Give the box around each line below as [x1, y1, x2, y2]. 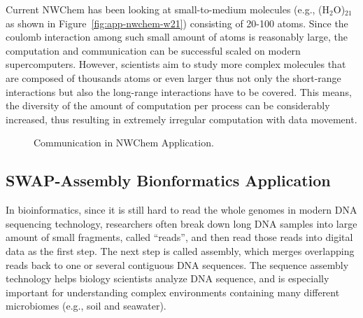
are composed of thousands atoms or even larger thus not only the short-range [6, 70, 341, 85]
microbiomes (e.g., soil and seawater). [6, 298, 166, 313]
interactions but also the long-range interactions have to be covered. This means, [6, 84, 352, 99]
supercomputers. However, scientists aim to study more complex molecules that [6, 57, 346, 71]
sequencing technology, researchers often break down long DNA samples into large [6, 216, 357, 230]
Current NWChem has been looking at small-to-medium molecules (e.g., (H [6, 2, 330, 16]
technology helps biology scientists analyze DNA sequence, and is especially [6, 271, 329, 286]
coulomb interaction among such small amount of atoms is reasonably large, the [6, 29, 348, 44]
